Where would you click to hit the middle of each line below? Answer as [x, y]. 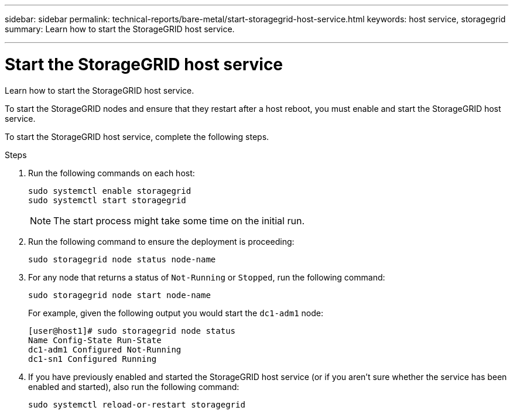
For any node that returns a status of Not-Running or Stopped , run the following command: [207, 277]
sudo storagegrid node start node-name [119, 295]
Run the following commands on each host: [112, 173]
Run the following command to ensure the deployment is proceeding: [161, 241]
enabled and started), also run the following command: [134, 386]
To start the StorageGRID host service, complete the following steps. [137, 136]
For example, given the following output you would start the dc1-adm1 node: [176, 313]
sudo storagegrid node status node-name [122, 259]
